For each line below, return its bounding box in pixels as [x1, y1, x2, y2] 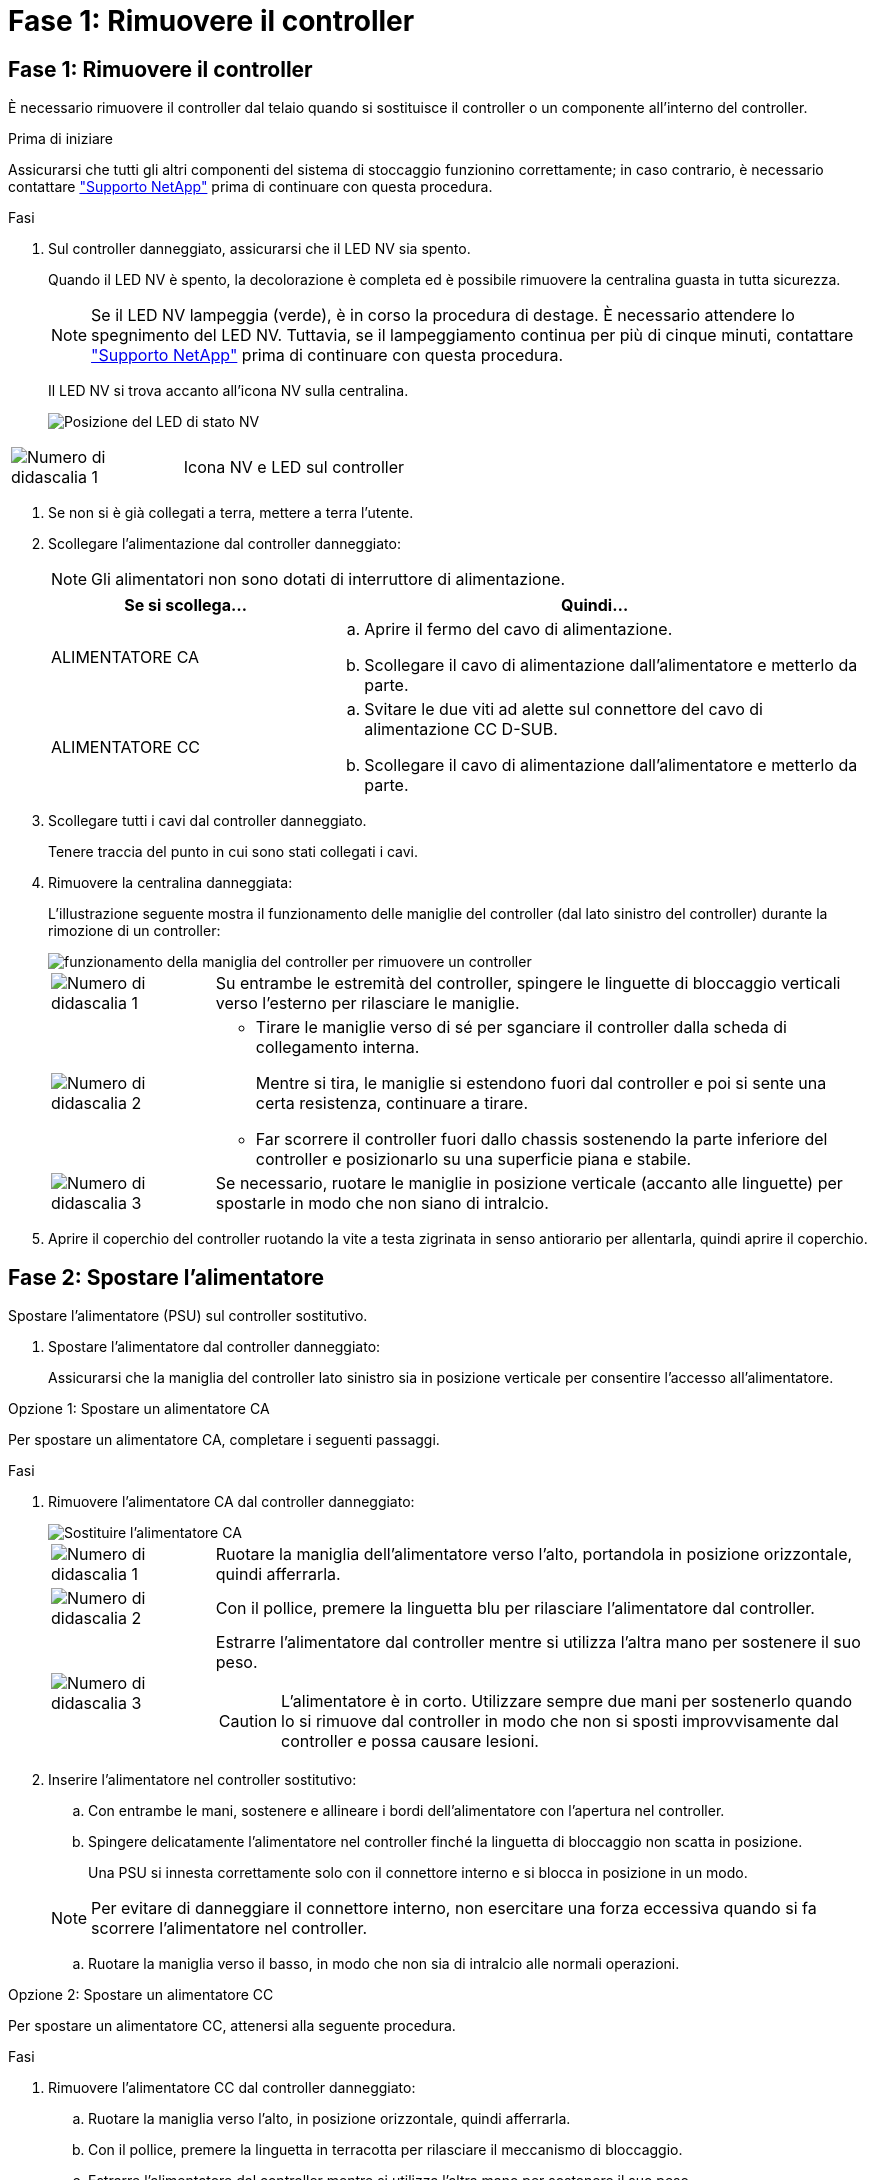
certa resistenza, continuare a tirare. [255, 1093, 529, 1114]
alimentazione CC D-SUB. [364, 719, 558, 740]
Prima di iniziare [8, 130, 113, 148]
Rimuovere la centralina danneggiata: [48, 874, 293, 892]
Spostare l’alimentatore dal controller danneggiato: [48, 1338, 381, 1356]
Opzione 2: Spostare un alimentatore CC [8, 1986, 274, 2004]
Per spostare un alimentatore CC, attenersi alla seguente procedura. [8, 2017, 456, 2035]
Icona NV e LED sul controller [183, 457, 405, 478]
